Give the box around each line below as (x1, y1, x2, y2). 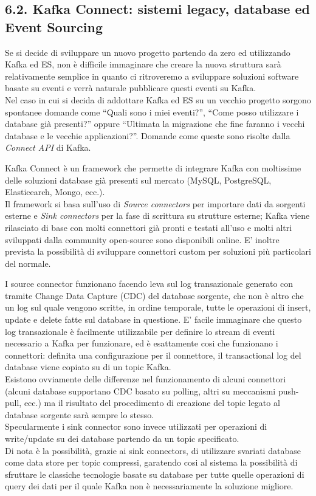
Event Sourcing (5, 17, 103, 36)
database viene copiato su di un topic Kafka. (5, 360, 171, 373)
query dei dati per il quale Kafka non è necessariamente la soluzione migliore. (5, 480, 294, 492)
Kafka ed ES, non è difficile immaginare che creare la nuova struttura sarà (5, 58, 281, 71)
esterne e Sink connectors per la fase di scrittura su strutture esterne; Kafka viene (5, 209, 310, 222)
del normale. (5, 257, 51, 269)
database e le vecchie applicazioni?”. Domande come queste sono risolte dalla (5, 129, 290, 142)
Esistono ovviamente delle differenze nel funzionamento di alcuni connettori (5, 373, 286, 385)
